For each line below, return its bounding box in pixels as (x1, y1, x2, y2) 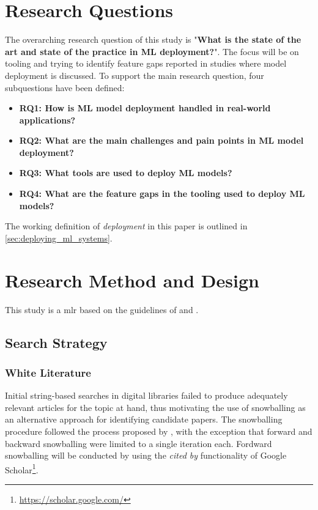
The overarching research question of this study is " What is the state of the (5, 33, 301, 46)
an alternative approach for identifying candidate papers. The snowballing (5, 413, 283, 426)
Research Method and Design (5, 267, 259, 292)
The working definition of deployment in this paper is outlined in (5, 220, 248, 232)
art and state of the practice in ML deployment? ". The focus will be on (5, 45, 299, 57)
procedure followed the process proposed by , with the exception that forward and (5, 424, 312, 437)
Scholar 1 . (5, 461, 39, 476)
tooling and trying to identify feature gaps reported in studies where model (5, 57, 287, 70)
